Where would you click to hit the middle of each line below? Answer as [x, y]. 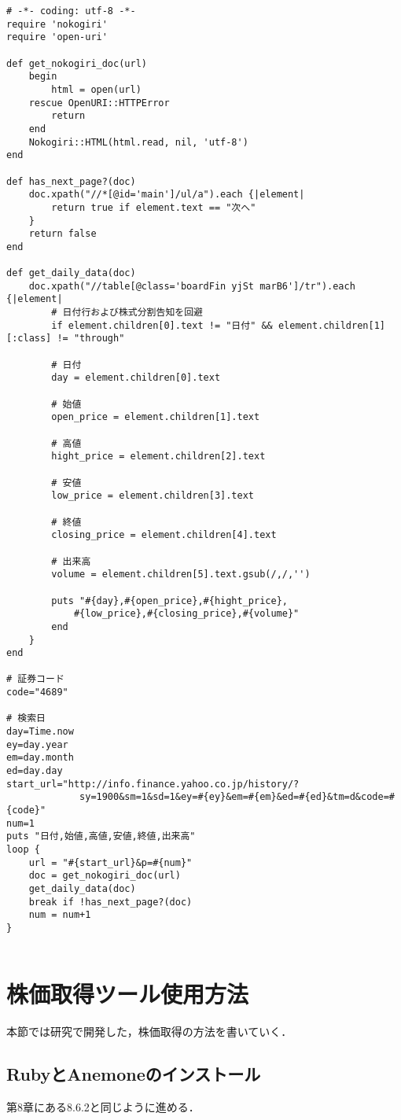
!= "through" [91, 339]
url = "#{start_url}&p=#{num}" [110, 862]
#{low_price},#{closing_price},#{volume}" [186, 614]
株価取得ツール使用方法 [128, 994]
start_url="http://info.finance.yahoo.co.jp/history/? [153, 784]
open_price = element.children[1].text [156, 417]
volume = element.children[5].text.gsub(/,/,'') [181, 575]
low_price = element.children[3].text [153, 496]
